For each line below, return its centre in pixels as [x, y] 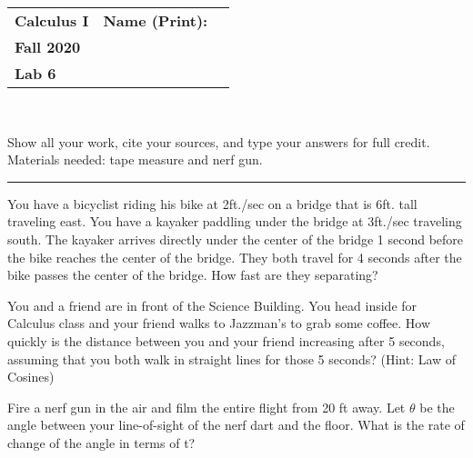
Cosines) [31, 377]
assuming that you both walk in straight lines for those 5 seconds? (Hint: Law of [232, 358]
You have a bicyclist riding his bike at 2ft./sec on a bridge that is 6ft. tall [212, 203]
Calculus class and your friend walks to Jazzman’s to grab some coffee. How [219, 323]
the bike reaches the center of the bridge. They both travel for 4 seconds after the [235, 257]
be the [437, 407]
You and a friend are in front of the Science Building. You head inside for [212, 305]
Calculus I [52, 20]
